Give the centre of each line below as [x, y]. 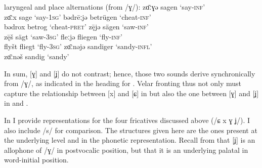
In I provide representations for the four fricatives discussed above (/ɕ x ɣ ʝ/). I [127, 120]
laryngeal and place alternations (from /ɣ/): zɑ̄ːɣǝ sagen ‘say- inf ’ [105, 7]
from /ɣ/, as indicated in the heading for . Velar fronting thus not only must [123, 83]
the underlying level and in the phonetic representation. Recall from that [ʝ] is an [130, 140]
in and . [16, 103]
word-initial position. [36, 160]
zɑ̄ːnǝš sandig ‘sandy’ [37, 56]
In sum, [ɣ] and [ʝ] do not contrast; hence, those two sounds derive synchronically [130, 73]
